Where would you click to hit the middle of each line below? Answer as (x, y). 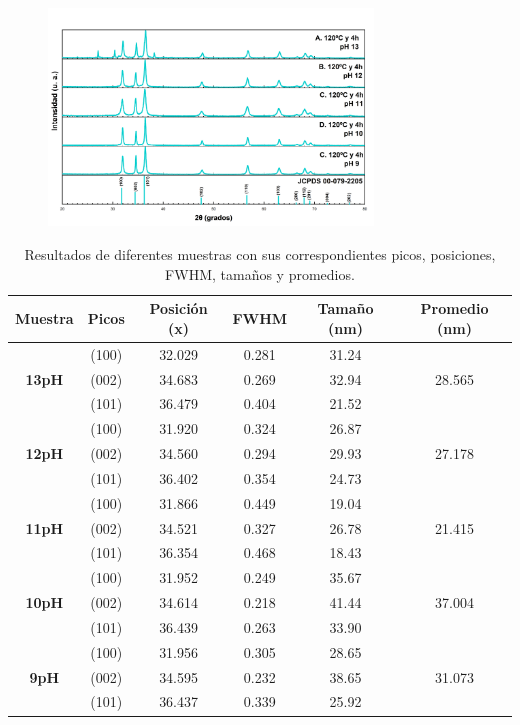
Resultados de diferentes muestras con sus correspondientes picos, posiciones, (260, 254)
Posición (178, 308)
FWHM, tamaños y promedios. (260, 273)
